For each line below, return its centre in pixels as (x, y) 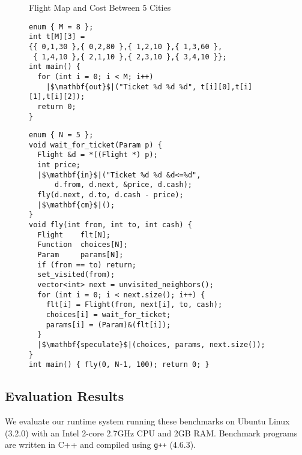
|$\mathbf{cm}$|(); (76, 205)
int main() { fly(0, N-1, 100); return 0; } (119, 365)
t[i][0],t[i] (227, 87)
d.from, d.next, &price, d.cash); (123, 185)
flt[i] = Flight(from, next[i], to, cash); (134, 305)
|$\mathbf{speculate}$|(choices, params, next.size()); (151, 344)
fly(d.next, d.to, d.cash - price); (110, 195)
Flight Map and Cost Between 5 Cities (100, 7)
